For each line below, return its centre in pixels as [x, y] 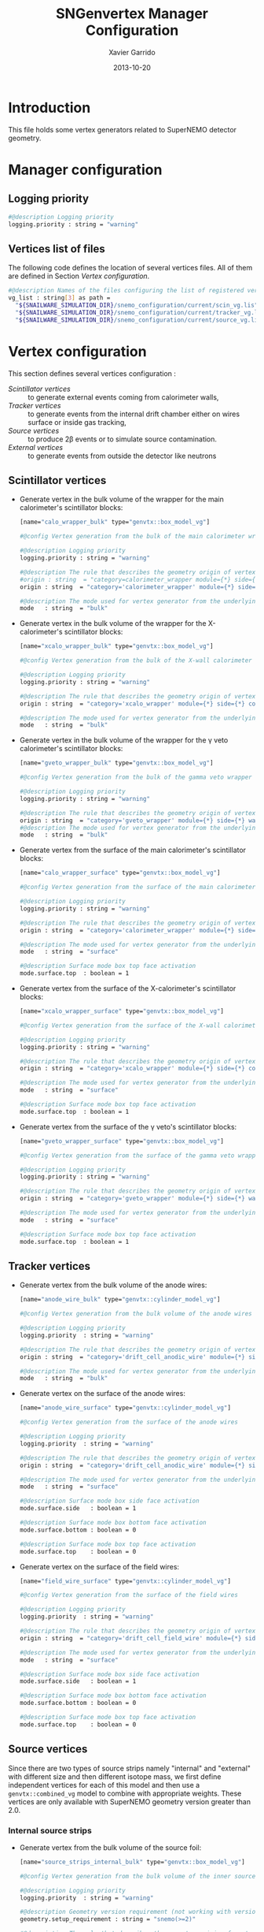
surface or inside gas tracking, [77, 422]
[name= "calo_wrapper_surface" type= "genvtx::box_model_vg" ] [120, 873]
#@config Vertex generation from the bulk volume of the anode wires [136, 1314]
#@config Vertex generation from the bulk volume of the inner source [137, 1876]
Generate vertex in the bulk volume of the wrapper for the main [121, 499]
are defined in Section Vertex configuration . [79, 276]
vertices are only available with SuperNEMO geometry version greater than [130, 1801]
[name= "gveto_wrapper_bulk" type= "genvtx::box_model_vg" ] [116, 763]
